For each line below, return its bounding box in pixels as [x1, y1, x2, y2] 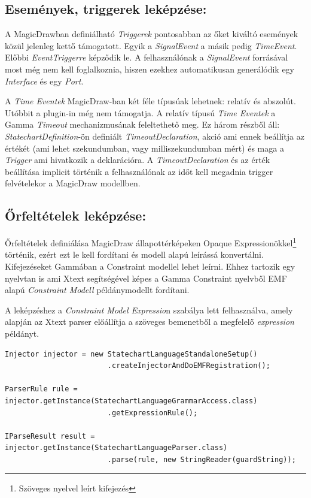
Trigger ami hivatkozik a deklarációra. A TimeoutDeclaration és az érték [5, 153, 270, 166]
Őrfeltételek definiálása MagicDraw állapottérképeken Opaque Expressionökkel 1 [5, 235, 297, 249]
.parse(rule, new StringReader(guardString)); [107, 455, 296, 464]
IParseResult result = [5, 431, 95, 440]
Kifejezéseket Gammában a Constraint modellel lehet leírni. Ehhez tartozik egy [5, 259, 295, 272]
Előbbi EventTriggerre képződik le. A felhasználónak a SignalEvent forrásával [5, 51, 288, 64]
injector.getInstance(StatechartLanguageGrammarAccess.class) [5, 396, 258, 405]
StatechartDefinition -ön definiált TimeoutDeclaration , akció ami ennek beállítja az [5, 129, 304, 142]
